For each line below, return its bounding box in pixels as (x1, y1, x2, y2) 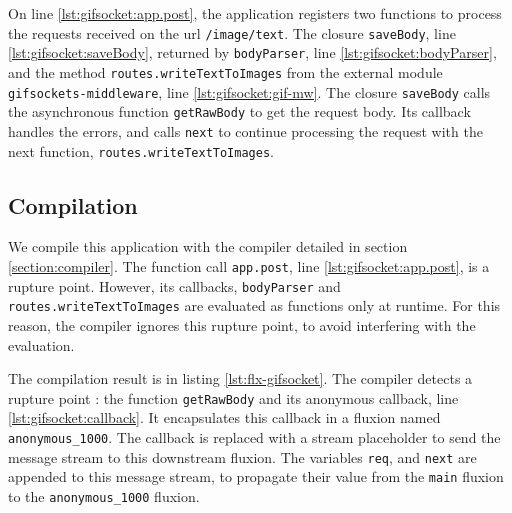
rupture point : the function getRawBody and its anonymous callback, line (8, 387, 459, 408)
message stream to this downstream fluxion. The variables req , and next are (8, 446, 477, 467)
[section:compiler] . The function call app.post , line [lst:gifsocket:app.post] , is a (8, 255, 490, 276)
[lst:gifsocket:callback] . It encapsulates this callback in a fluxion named (8, 407, 441, 428)
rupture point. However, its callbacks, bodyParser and (8, 275, 341, 296)
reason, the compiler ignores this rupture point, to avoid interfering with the (8, 314, 476, 335)
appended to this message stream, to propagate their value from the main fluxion (8, 466, 504, 487)
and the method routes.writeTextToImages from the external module (8, 61, 443, 82)
